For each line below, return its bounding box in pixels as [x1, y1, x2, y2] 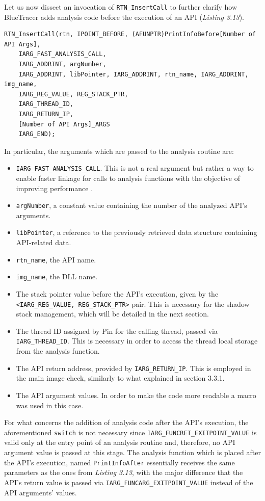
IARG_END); [18, 130, 56, 138]
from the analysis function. [16, 346, 100, 356]
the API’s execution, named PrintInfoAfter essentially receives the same [4, 457, 235, 467]
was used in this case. [16, 400, 84, 410]
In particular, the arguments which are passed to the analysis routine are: [4, 145, 234, 156]
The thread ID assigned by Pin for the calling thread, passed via [16, 325, 218, 336]
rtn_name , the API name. [16, 254, 96, 265]
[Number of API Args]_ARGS [18, 120, 110, 128]
